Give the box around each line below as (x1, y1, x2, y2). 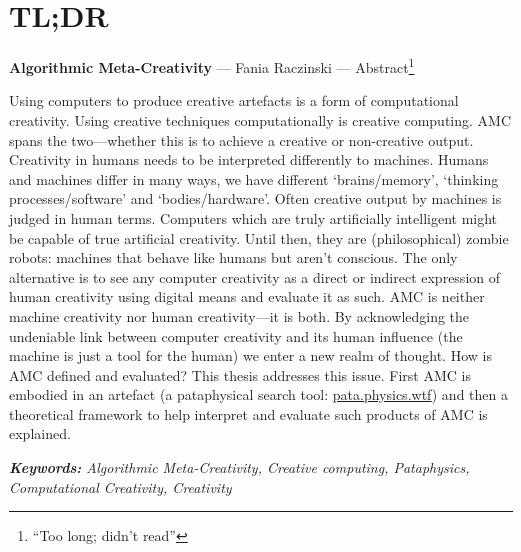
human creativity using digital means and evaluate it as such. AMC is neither (9, 286, 485, 307)
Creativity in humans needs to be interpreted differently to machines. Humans (9, 149, 489, 170)
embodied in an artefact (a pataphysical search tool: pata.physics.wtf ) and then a (9, 384, 508, 405)
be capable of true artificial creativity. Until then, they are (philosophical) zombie (9, 227, 509, 248)
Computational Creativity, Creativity (9, 476, 232, 497)
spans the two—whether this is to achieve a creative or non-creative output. (9, 129, 474, 150)
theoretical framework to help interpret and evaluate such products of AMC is (9, 403, 488, 424)
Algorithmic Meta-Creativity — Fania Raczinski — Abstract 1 (9, 54, 415, 77)
